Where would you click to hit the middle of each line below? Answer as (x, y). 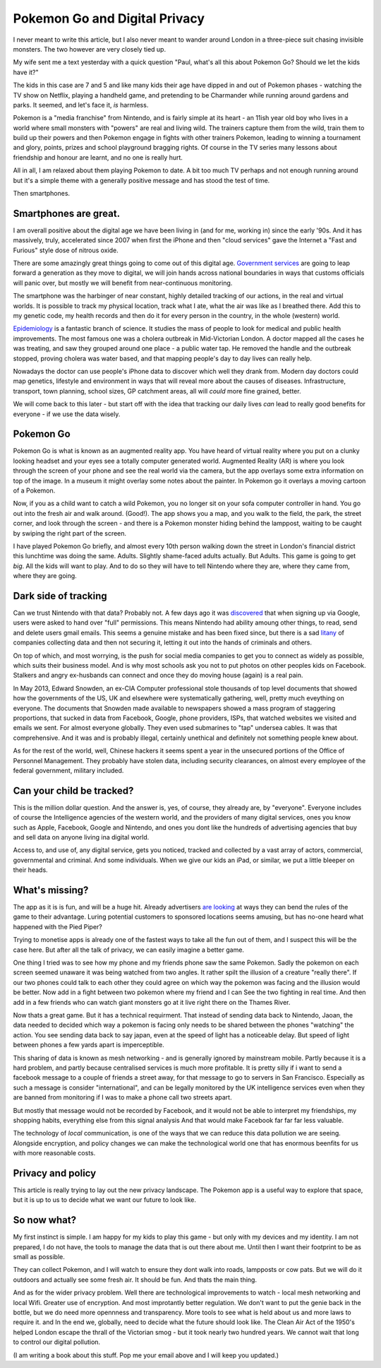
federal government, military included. (68, 770)
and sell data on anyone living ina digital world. (81, 837)
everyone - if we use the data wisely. (67, 414)
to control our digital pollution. (57, 1342)
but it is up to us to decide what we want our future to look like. (105, 1200)
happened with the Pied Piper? (58, 926)
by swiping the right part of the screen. (70, 533)
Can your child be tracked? (73, 790)
